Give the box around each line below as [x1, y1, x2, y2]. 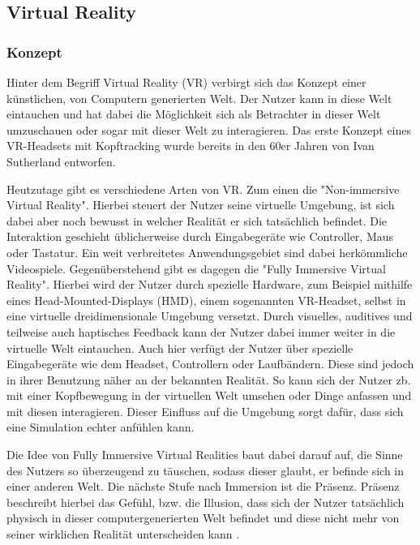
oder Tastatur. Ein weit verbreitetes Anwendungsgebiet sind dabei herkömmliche [6, 243, 408, 260]
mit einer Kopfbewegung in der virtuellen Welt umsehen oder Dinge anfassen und [6, 387, 412, 404]
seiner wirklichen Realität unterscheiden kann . [6, 526, 240, 543]
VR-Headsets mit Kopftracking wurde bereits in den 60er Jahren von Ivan [6, 137, 375, 154]
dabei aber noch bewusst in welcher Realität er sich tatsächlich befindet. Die [6, 212, 388, 229]
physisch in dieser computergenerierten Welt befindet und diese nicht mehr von [6, 509, 400, 526]
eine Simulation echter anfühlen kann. [6, 418, 195, 436]
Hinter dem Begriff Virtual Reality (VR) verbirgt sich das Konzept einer [6, 74, 366, 90]
